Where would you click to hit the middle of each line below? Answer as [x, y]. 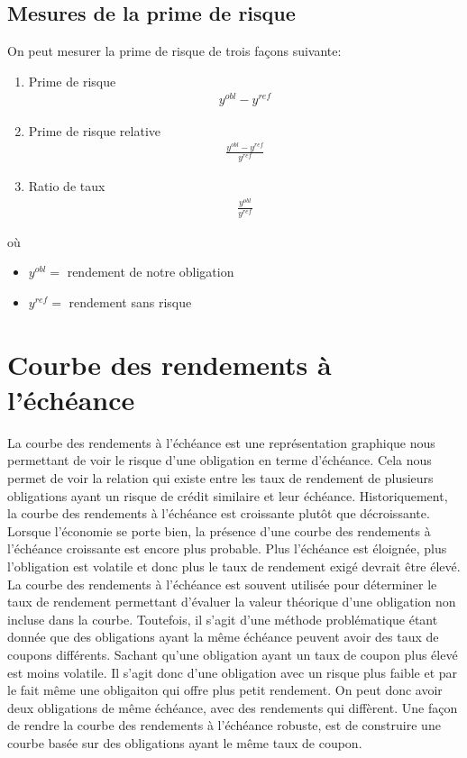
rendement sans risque [130, 301]
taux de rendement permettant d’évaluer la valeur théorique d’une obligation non [232, 602]
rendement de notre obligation [151, 272]
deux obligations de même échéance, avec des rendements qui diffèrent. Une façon [233, 707]
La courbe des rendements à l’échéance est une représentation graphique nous [221, 442]
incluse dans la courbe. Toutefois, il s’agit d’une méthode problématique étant [223, 619]
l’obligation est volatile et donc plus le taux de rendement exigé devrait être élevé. [234, 566]
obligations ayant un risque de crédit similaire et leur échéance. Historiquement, [228, 495]
